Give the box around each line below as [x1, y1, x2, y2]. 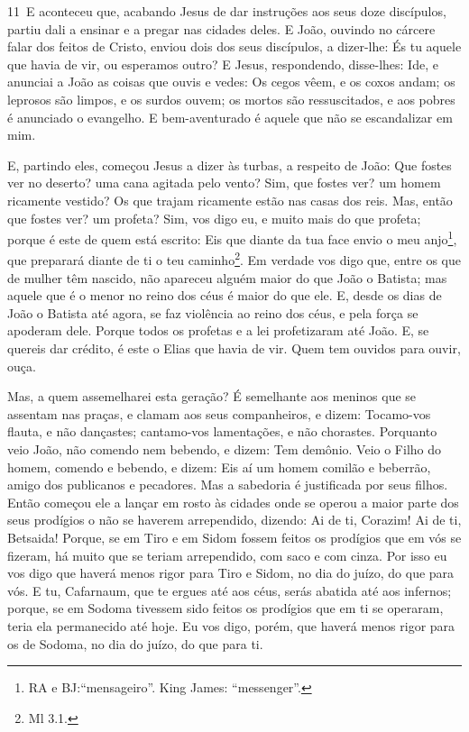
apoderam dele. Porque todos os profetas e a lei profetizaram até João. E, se [7, 321, 429, 340]
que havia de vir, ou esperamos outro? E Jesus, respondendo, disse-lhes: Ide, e [7, 54, 438, 73]
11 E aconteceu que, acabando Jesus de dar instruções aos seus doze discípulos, [7, 2, 446, 20]
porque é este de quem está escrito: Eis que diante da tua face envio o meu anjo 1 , [7, 227, 457, 248]
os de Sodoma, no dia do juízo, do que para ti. [7, 634, 263, 653]
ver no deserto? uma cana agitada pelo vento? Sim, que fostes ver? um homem [7, 173, 441, 192]
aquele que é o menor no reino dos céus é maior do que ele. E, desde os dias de [7, 286, 442, 305]
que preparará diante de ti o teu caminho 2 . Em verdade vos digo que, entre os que [7, 248, 461, 270]
